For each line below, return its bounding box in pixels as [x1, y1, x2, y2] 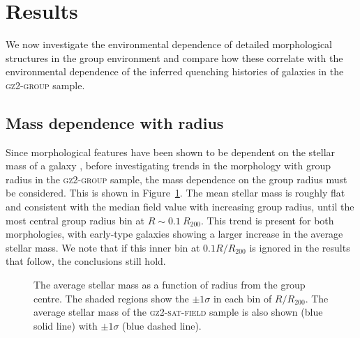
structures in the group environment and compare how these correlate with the [6, 50, 343, 65]
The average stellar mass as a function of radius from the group [33, 277, 306, 292]
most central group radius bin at [6, 213, 145, 227]
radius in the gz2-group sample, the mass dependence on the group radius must [6, 171, 347, 186]
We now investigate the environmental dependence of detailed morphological [6, 37, 332, 52]
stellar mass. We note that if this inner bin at [6, 240, 200, 254]
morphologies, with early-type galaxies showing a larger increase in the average [6, 226, 343, 241]
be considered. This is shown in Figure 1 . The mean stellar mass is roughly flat [6, 185, 345, 200]
